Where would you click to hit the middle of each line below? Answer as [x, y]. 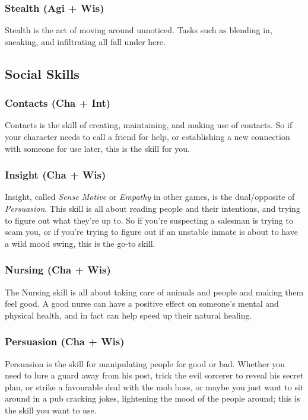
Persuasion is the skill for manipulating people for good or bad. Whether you [145, 363]
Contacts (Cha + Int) [58, 103]
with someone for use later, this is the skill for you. [97, 148]
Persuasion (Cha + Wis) [65, 341]
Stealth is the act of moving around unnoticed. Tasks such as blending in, [139, 30]
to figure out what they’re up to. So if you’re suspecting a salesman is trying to [149, 220]
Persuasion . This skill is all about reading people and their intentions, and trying [153, 208]
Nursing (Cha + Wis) [58, 270]
